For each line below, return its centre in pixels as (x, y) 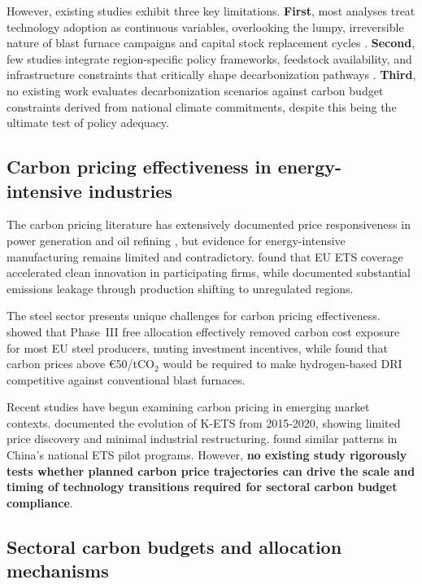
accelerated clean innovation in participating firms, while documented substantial (209, 272)
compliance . (40, 502)
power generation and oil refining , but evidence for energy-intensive (176, 240)
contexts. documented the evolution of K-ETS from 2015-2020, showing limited (204, 422)
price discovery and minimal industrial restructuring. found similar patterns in (202, 439)
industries (130, 190)
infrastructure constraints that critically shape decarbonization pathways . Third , (211, 75)
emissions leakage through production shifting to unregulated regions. (180, 288)
